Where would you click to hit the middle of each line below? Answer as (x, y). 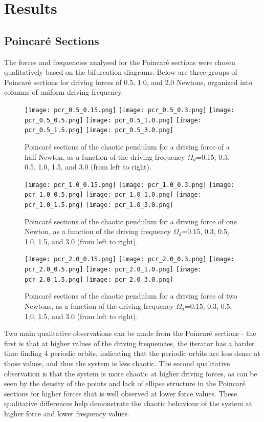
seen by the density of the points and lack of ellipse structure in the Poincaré (125, 383)
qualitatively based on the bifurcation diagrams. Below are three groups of (121, 72)
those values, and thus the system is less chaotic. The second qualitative (117, 363)
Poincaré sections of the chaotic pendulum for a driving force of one (131, 221)
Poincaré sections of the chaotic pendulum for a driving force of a (127, 146)
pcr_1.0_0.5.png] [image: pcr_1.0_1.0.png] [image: (113, 195)
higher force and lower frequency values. (67, 413)
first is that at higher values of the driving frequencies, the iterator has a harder (129, 343)
